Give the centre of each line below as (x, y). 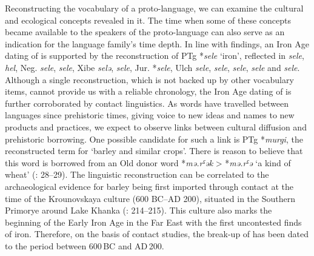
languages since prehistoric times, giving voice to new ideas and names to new (150, 115)
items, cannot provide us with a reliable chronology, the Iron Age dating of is (148, 91)
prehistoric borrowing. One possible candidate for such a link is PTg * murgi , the (154, 139)
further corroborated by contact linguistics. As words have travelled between (147, 103)
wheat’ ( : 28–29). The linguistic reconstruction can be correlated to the (137, 174)
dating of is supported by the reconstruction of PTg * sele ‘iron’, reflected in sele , (155, 56)
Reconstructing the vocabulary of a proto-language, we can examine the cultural (154, 8)
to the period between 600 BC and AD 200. (85, 245)
